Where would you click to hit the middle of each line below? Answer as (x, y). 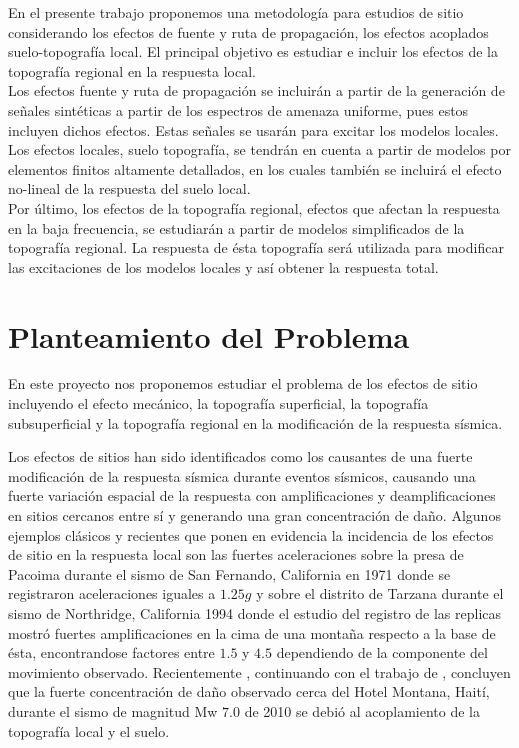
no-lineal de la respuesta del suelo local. (129, 188)
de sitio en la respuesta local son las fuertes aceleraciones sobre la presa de (236, 554)
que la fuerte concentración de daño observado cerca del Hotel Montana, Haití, (249, 691)
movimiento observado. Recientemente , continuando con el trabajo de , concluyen (259, 671)
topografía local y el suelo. (89, 730)
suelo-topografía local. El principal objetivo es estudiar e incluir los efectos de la (253, 51)
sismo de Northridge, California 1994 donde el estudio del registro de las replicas (255, 612)
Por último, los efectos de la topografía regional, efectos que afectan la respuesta (254, 207)
